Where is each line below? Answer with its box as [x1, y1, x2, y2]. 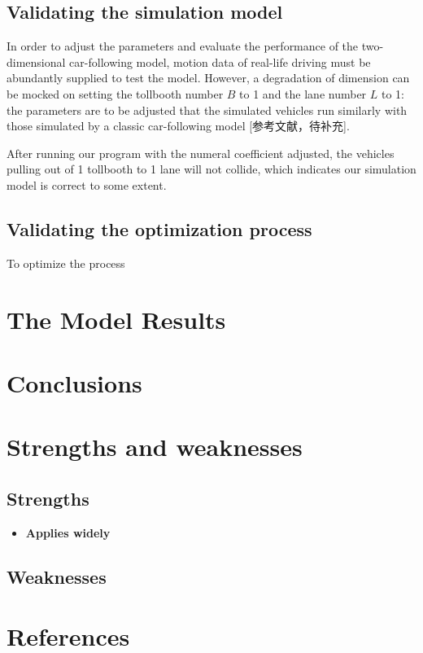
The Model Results [7, 302, 226, 335]
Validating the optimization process [7, 216, 312, 241]
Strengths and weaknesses [7, 430, 303, 463]
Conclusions [7, 366, 142, 399]
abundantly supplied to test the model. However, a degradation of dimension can [7, 69, 410, 86]
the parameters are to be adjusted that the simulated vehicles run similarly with [7, 101, 408, 118]
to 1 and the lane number [239, 85, 367, 102]
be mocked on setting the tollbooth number [7, 85, 224, 102]
